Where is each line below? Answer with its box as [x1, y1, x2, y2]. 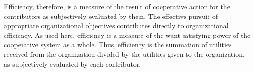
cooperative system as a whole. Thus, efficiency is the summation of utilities [4, 39, 232, 50]
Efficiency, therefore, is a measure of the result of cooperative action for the [4, 1, 230, 11]
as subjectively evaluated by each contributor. [4, 58, 141, 69]
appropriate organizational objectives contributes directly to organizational [4, 20, 229, 31]
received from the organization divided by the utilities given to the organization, [4, 49, 245, 59]
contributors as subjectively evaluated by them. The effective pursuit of [4, 11, 218, 21]
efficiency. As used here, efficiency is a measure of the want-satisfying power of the [4, 30, 251, 40]
